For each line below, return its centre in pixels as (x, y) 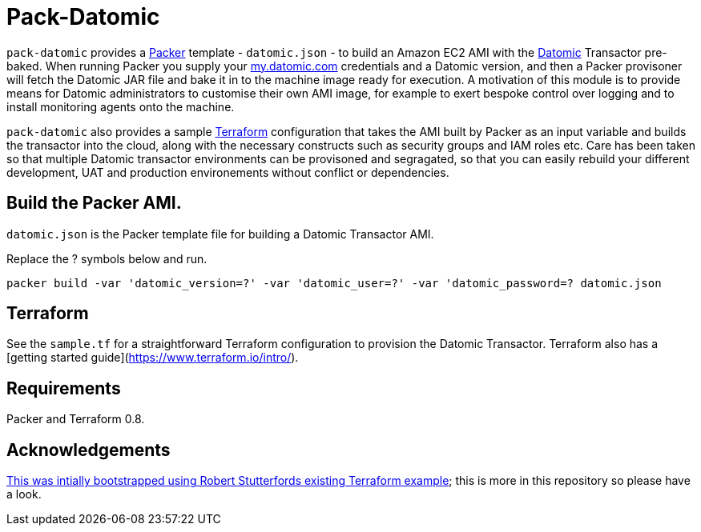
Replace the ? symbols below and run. (107, 258)
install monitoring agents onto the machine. (121, 106)
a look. (24, 494)
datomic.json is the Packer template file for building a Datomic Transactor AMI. (220, 234)
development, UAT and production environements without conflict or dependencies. (228, 172)
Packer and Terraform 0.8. (76, 419)
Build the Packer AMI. (94, 203)
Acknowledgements (89, 450)
